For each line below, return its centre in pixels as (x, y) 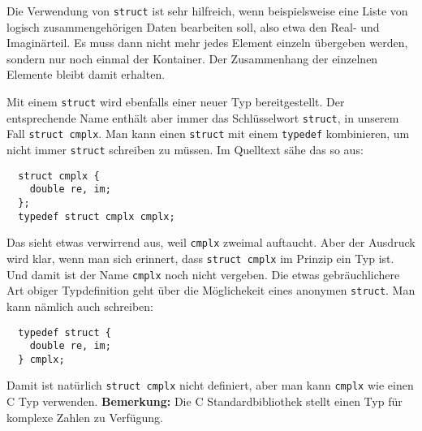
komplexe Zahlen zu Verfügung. (85, 417)
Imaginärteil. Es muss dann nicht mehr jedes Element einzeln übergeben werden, (207, 43)
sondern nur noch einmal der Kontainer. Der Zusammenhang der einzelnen (192, 58)
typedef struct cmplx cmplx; (97, 216)
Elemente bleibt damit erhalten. (86, 74)
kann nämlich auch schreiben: (80, 306)
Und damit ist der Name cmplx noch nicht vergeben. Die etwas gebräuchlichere (203, 274)
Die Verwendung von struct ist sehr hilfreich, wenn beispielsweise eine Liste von (207, 11)
